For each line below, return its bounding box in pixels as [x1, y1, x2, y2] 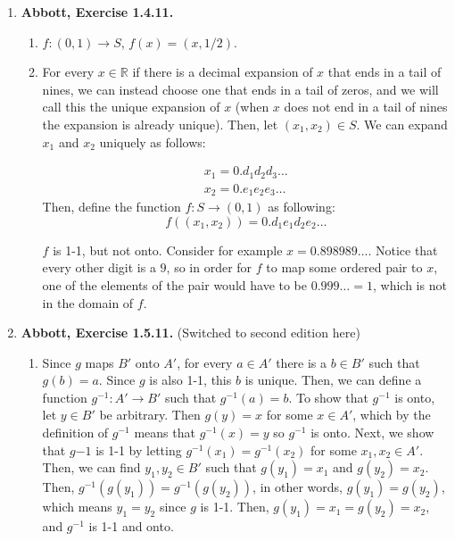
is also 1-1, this [149, 370, 232, 389]
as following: [268, 197, 335, 216]
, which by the [352, 405, 431, 424]
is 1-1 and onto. [88, 517, 174, 536]
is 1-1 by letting [95, 440, 182, 459]
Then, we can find [42, 458, 141, 477]
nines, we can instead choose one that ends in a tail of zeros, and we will [42, 79, 439, 98]
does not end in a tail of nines [284, 97, 448, 116]
